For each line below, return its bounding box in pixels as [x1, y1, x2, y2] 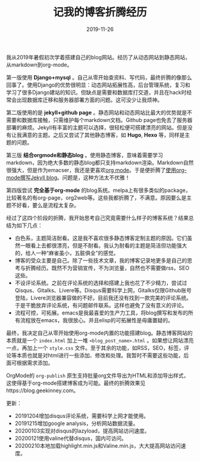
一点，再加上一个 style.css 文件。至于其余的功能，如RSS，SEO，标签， [6, 344, 185, 351]
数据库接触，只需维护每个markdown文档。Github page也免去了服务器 [21, 116, 193, 123]
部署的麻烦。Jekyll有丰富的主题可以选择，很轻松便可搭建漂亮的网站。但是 [6, 124, 187, 131]
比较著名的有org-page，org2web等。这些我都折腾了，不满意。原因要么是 [6, 194, 187, 201]
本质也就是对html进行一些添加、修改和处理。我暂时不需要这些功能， [16, 351, 184, 359]
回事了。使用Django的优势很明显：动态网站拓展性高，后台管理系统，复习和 [6, 81, 190, 88]
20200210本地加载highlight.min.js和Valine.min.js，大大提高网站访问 [14, 442, 181, 449]
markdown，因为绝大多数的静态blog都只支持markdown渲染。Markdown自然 [6, 159, 194, 166]
